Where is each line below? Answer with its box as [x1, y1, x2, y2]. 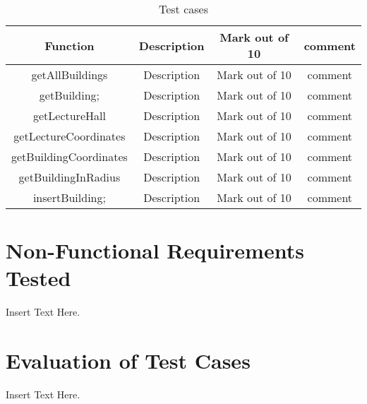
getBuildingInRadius [18, 169, 121, 185]
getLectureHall [32, 107, 106, 124]
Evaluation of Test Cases [6, 346, 251, 375]
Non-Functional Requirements [6, 236, 304, 265]
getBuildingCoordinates [11, 148, 128, 165]
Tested [6, 263, 71, 292]
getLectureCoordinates [13, 128, 126, 144]
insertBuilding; [32, 189, 106, 206]
